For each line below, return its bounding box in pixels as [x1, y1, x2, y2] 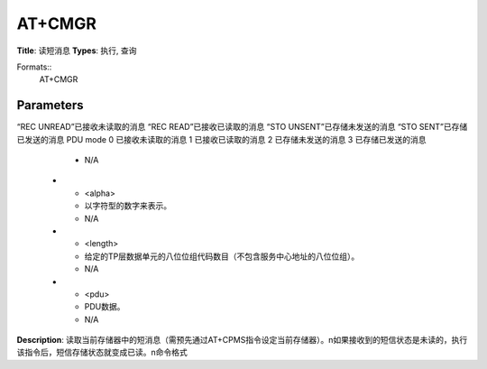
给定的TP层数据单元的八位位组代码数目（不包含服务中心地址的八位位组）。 [84, 251, 360, 262]
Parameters [16, 97, 84, 113]
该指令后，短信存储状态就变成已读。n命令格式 [16, 347, 188, 358]
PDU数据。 [84, 301, 125, 312]
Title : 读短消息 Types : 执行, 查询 [16, 45, 137, 56]
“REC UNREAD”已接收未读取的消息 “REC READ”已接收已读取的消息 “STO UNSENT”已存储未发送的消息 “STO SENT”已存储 [16, 122, 468, 133]
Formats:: [16, 61, 52, 72]
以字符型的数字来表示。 [84, 200, 171, 211]
